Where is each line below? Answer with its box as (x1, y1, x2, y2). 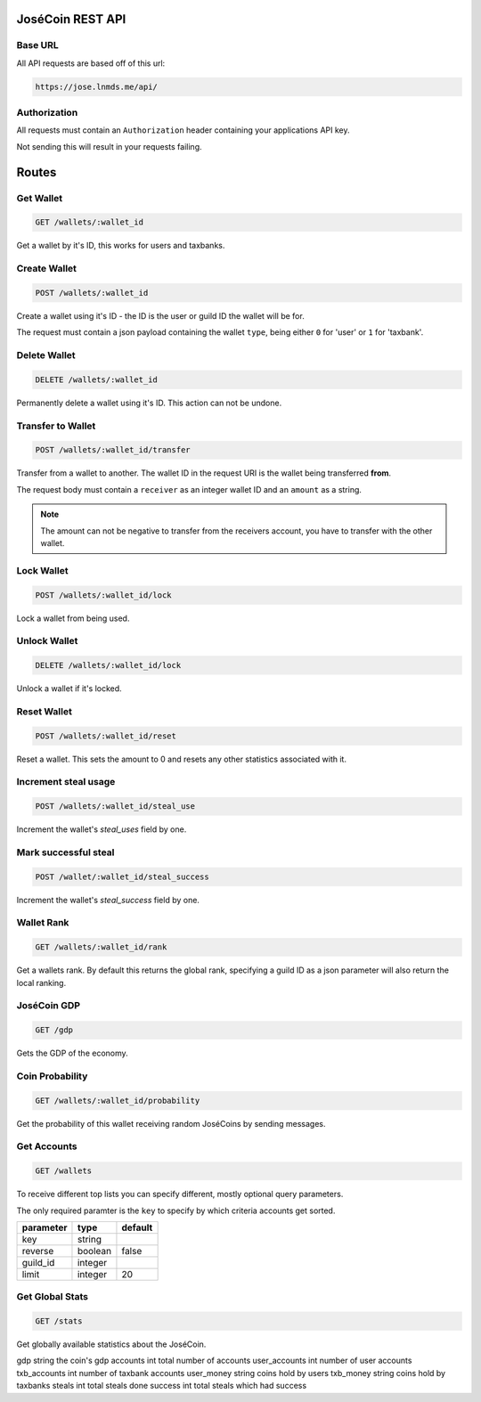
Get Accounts (16, 1140, 77, 1153)
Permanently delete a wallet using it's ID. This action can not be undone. (16, 397, 282, 408)
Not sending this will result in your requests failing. (16, 141, 202, 151)
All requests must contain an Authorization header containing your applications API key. (16, 125, 351, 135)
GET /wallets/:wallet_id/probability (35, 1096, 200, 1105)
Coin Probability (16, 1070, 88, 1082)
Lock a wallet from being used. (16, 613, 130, 624)
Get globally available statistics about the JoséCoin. (16, 1339, 207, 1349)
